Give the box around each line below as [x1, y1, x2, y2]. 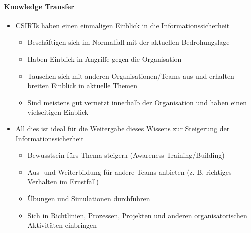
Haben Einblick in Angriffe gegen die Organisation [27, 53, 182, 64]
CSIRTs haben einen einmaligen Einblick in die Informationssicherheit [15, 20, 230, 30]
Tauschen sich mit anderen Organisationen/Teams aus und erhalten [27, 70, 234, 81]
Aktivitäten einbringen [27, 220, 97, 230]
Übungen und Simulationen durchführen [27, 193, 150, 203]
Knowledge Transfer [4, 1, 74, 11]
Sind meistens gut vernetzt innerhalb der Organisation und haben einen [27, 97, 247, 107]
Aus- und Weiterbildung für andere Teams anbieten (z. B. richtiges [27, 166, 232, 177]
